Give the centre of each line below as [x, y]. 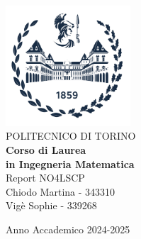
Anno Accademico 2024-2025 [68, 229]
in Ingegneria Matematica [70, 163]
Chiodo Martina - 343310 [61, 191]
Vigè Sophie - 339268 [51, 205]
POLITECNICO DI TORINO [71, 136]
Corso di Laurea [46, 150]
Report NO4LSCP [45, 178]
